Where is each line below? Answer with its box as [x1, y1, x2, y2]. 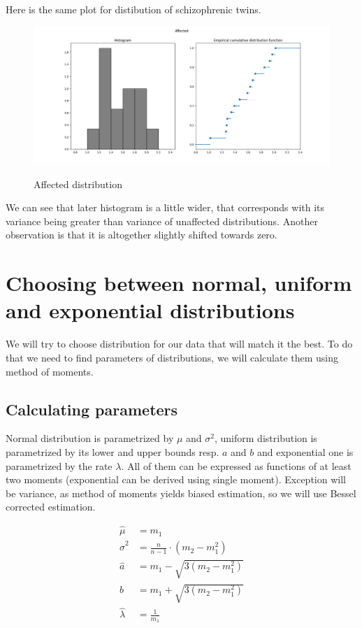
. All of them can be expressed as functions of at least [121, 458, 352, 473]
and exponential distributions [6, 296, 295, 324]
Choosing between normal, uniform [6, 269, 352, 297]
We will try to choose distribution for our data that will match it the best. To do [6, 336, 353, 351]
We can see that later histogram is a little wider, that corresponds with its [6, 200, 325, 215]
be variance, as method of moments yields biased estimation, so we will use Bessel [6, 485, 356, 500]
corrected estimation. [6, 499, 96, 514]
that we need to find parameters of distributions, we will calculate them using [6, 350, 339, 364]
